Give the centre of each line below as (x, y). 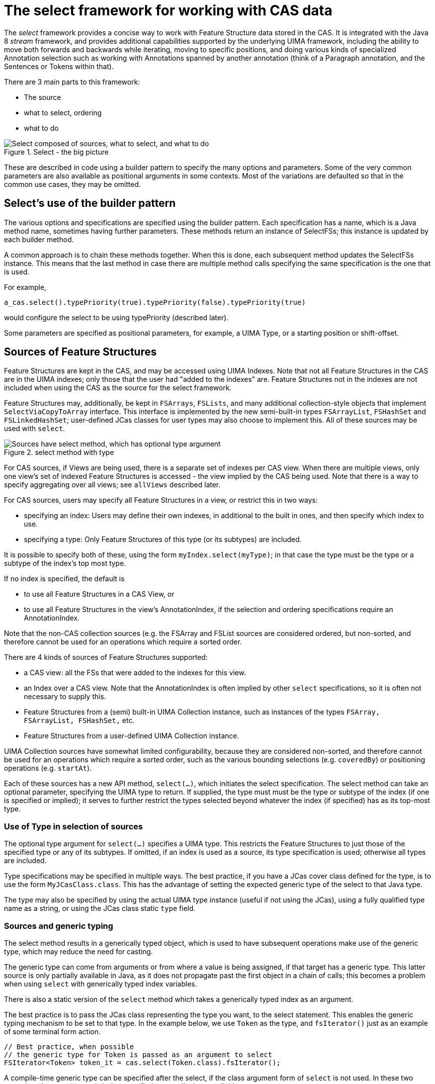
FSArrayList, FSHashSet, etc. (79, 721)
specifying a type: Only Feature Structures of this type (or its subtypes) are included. (163, 540)
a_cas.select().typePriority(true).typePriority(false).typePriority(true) (155, 302)
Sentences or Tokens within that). (59, 66)
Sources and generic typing (59, 926)
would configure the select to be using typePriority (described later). (116, 317)
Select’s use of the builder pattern (90, 203)
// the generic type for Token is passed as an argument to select (138, 1054)
